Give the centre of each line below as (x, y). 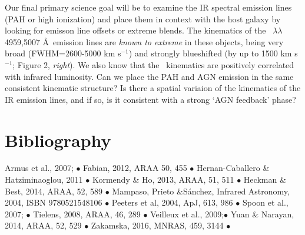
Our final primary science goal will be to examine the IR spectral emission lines (148, 7)
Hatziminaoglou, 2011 (44, 179)
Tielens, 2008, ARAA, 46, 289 (87, 214)
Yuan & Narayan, (262, 214)
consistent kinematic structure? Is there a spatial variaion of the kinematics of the (153, 88)
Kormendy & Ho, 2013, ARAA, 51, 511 (163, 179)
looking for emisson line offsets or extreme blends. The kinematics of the (135, 30)
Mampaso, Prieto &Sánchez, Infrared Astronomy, (201, 191)
